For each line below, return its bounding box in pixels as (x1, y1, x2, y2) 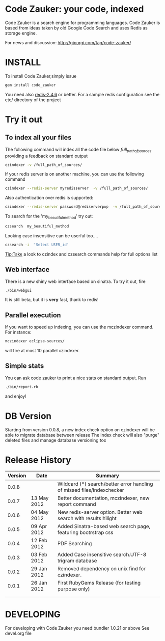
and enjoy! (5, 393, 27, 399)
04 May (31, 508, 49, 515)
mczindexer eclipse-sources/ (5, 339, 65, 344)
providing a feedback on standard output (5, 153, 88, 159)
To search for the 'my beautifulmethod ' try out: (5, 213, 93, 220)
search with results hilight (57, 515, 117, 522)
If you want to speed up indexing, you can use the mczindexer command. (5, 324, 154, 330)
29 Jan (31, 565, 48, 572)
